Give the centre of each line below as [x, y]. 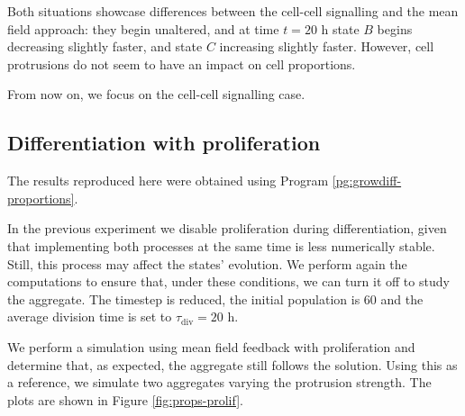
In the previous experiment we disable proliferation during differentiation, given [227, 228]
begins [395, 28]
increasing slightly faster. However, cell [327, 46]
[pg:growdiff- [367, 181]
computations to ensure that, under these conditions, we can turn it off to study [228, 281]
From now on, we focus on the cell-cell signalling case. [156, 94]
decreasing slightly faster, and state [105, 46]
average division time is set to [90, 317]
